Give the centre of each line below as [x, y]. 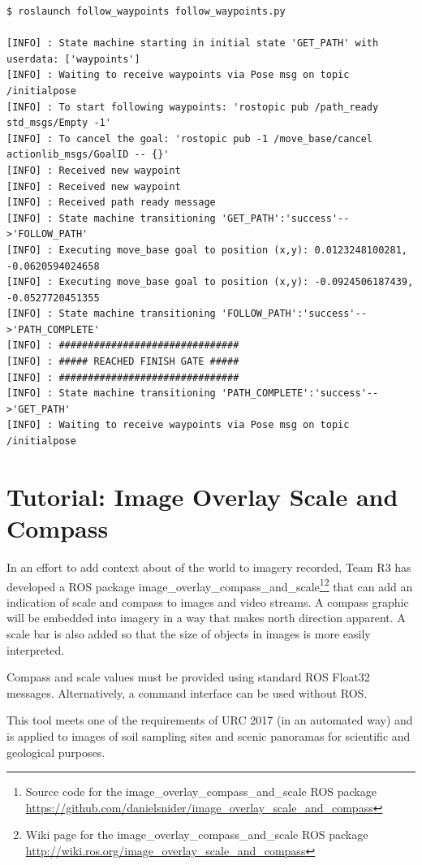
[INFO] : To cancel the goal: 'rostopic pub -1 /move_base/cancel [190, 138]
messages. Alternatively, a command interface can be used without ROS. [187, 692]
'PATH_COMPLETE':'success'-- [300, 394]
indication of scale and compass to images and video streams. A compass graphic [208, 601]
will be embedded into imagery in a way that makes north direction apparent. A [206, 618]
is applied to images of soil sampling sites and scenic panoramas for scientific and [209, 735]
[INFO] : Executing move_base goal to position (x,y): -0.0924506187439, [210, 282]
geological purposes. [56, 752]
